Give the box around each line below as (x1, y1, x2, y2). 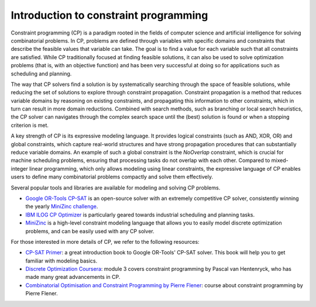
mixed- (271, 157, 289, 164)
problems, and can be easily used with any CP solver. (25, 227, 154, 234)
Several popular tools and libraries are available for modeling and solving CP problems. (11, 184, 221, 191)
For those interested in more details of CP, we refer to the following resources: (11, 238, 200, 245)
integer (11, 165, 29, 172)
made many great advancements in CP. (25, 274, 121, 281)
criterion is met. (11, 122, 49, 129)
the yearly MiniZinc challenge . (25, 203, 98, 210)
